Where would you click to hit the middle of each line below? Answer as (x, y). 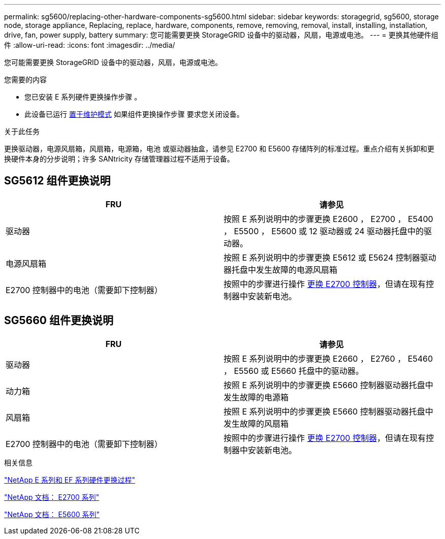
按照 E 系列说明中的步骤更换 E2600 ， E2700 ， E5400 (328, 219)
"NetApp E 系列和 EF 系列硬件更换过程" (70, 480)
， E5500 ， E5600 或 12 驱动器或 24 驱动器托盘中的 (324, 231)
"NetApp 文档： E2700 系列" (52, 497)
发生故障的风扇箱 (256, 423)
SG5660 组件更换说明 (59, 321)
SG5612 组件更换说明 (57, 181)
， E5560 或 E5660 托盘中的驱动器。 (294, 371)
